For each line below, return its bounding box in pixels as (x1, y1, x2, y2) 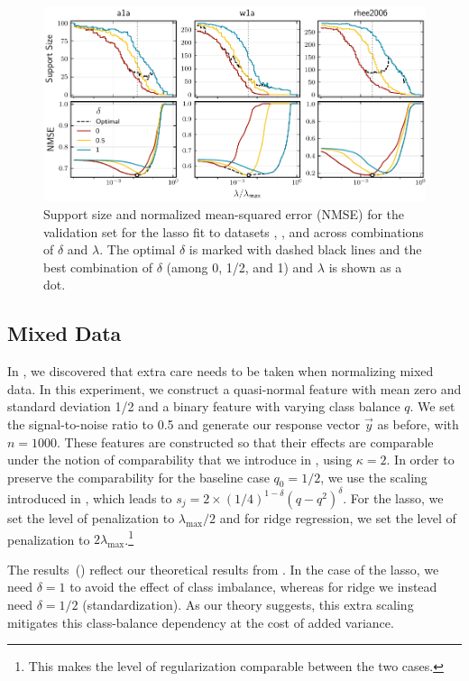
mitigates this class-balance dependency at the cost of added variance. (7, 612, 394, 631)
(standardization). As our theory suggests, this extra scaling (82, 595, 414, 614)
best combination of (43, 257, 153, 276)
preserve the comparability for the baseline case (7, 467, 270, 486)
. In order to (386, 450, 455, 469)
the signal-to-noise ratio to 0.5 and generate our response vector (7, 414, 361, 433)
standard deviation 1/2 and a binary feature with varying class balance (7, 397, 400, 416)
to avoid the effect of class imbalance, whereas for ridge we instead (69, 577, 437, 596)
